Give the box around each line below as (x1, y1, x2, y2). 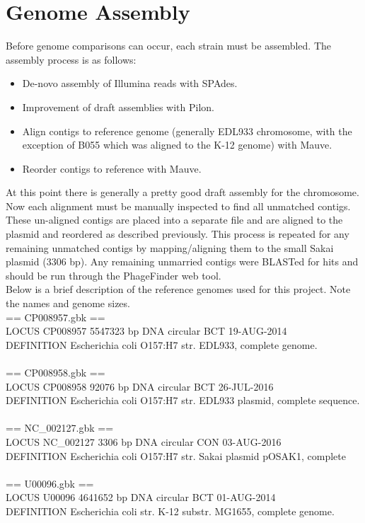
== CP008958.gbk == (6, 365, 105, 379)
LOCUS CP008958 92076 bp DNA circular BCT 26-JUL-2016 (6, 379, 274, 393)
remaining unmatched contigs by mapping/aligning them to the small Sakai (6, 240, 334, 255)
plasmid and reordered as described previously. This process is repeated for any (6, 226, 349, 241)
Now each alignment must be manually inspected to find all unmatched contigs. (6, 198, 351, 213)
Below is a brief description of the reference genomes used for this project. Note (6, 282, 351, 297)
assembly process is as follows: (6, 52, 137, 67)
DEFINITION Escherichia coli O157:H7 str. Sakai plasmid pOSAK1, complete (6, 448, 346, 463)
